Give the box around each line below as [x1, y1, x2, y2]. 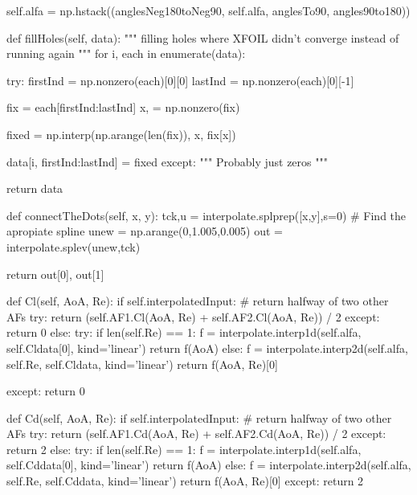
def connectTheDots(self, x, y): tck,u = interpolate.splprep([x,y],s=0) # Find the [6, 207, 407, 223]
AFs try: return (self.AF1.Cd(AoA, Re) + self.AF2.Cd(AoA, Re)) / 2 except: [6, 425, 386, 442]
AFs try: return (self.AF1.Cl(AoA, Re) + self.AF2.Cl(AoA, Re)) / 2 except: [6, 308, 380, 325]
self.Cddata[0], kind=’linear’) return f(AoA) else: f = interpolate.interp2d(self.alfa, [6, 456, 411, 473]
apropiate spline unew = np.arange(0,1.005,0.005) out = [6, 223, 283, 239]
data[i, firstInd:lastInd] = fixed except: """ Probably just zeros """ [6, 153, 328, 170]
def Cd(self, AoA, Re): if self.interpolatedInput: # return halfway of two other [6, 409, 392, 426]
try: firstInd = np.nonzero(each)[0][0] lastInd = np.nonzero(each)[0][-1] [6, 72, 354, 88]
